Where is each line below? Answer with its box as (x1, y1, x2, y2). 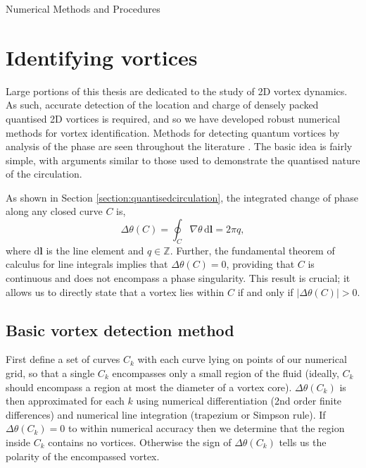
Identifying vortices (6, 42, 198, 71)
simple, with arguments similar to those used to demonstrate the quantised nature (6, 152, 360, 167)
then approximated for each (6, 393, 125, 408)
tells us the (279, 435, 327, 449)
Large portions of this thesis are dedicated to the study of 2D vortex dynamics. (6, 83, 348, 98)
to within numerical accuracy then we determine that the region (68, 421, 345, 436)
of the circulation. (6, 166, 82, 181)
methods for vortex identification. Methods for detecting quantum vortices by (6, 125, 340, 140)
